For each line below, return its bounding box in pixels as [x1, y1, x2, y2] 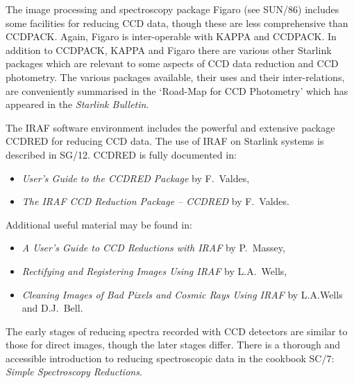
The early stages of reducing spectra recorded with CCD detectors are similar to [6, 323, 348, 338]
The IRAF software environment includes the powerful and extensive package [6, 120, 335, 134]
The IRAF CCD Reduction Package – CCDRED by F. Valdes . [22, 194, 289, 208]
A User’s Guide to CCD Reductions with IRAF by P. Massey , [22, 240, 285, 255]
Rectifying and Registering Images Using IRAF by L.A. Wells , [22, 263, 287, 278]
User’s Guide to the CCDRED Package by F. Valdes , [22, 170, 250, 185]
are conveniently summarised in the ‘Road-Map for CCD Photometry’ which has [6, 83, 348, 98]
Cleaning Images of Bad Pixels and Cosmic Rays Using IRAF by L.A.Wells [22, 287, 343, 301]
